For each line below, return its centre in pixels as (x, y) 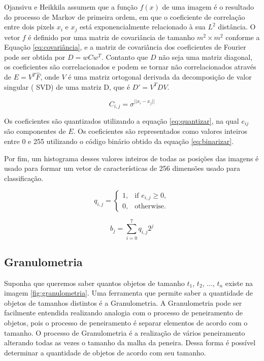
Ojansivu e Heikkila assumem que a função (71, 7)
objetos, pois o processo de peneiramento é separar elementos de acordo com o (126, 323)
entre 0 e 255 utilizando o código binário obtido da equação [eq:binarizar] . (119, 141)
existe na (239, 283)
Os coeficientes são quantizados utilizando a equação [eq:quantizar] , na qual (122, 120)
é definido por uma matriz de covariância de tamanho (111, 37)
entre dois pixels (29, 27)
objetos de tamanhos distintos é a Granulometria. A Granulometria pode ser (123, 302)
